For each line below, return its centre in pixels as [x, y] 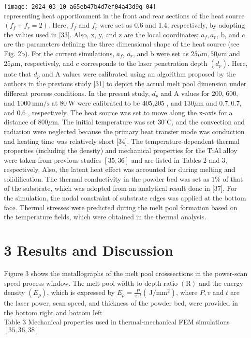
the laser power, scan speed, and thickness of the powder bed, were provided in [121, 303]
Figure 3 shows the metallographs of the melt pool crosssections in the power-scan [126, 273]
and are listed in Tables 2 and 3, [179, 160]
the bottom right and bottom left [53, 312]
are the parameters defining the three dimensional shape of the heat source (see [122, 44]
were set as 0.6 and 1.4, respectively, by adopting [172, 25]
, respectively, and [47, 63]
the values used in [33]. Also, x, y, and [60, 34]
